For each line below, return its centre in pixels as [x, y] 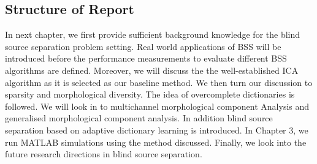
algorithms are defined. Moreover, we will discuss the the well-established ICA [152, 70]
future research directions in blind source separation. [104, 154]
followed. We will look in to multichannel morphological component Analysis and [157, 106]
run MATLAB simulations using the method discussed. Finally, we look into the [156, 142]
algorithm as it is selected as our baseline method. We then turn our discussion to [159, 82]
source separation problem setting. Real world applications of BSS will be [143, 46]
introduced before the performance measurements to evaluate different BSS [146, 58]
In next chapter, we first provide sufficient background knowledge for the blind [153, 34]
